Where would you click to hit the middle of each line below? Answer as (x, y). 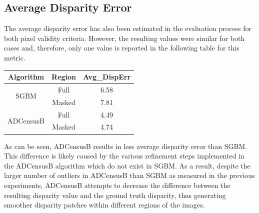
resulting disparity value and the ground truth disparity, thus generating (115, 195)
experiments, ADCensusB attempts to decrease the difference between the (117, 185)
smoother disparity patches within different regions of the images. (104, 205)
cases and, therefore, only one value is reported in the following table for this (122, 48)
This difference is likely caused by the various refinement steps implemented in (124, 156)
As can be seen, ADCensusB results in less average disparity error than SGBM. (126, 146)
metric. (15, 57)
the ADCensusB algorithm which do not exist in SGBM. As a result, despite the (127, 165)
